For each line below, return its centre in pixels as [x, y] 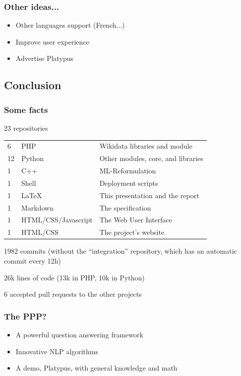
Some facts [26, 109]
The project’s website [132, 232]
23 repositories [26, 128]
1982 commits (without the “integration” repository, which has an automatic [120, 251]
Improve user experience [52, 41]
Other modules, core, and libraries [151, 158]
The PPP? [25, 316]
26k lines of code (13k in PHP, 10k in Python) [74, 277]
